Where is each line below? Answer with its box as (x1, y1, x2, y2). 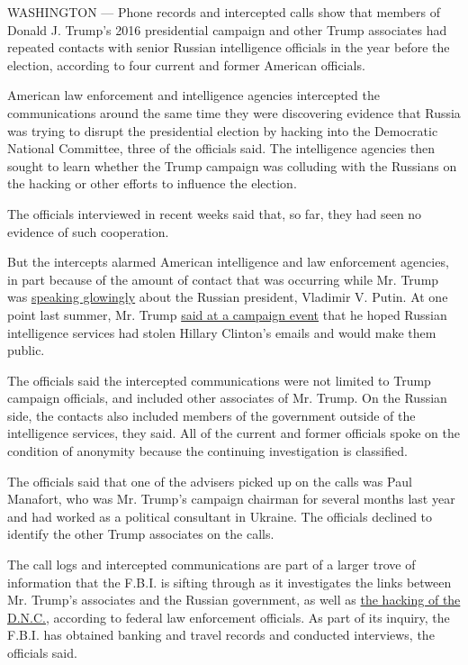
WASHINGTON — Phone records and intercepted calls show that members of (7, 3, 441, 21)
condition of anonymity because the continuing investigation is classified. (7, 442, 408, 460)
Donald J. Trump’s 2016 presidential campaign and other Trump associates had (7, 20, 447, 39)
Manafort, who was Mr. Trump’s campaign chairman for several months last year (7, 489, 455, 508)
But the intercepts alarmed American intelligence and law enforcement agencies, (7, 252, 449, 271)
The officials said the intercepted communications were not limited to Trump (7, 370, 431, 389)
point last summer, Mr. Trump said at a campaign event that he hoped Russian (7, 305, 447, 323)
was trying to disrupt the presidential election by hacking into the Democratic (7, 121, 438, 140)
